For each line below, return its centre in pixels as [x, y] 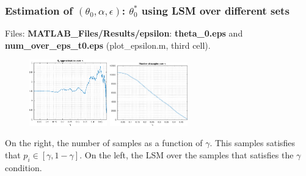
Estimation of [39, 10]
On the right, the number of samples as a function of [104, 143]
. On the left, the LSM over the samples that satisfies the [187, 154]
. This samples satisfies [253, 143]
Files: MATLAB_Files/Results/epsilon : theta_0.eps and [124, 33]
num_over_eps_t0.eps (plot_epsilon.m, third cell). [108, 45]
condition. [24, 167]
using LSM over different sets [215, 10]
